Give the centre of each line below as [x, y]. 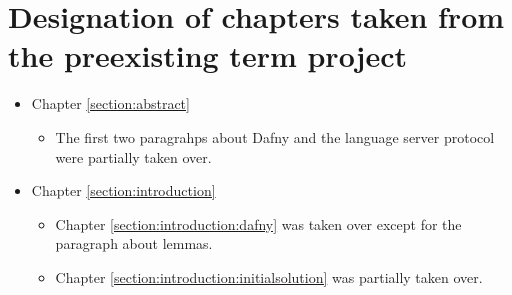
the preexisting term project [208, 55]
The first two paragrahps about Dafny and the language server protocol [275, 136]
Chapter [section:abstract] [110, 103]
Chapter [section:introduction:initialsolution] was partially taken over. [269, 276]
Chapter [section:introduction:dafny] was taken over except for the [258, 223]
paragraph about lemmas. [134, 243]
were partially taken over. [133, 156]
